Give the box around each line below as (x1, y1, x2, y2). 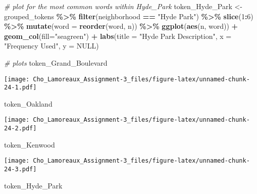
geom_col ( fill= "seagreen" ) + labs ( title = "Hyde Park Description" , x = (4, 30, 232, 41)
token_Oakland (4, 98, 53, 109)
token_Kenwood (4, 139, 55, 150)
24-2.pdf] (4, 125, 37, 132)
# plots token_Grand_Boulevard (4, 57, 108, 68)
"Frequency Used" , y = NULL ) (4, 40, 99, 51)
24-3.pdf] (4, 166, 37, 173)
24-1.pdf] (4, 84, 37, 91)
